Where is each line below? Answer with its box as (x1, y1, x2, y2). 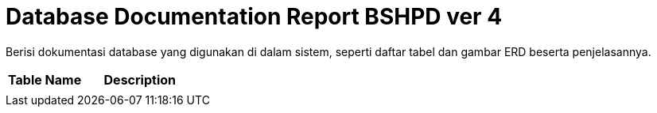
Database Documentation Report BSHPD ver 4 (6, 3, 503, 30)
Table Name (8, 71, 82, 88)
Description (103, 71, 176, 88)
